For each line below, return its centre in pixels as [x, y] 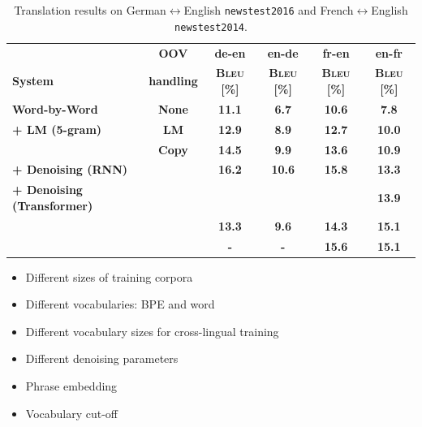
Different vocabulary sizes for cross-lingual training [152, 331]
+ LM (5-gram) [57, 129]
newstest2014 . [211, 26]
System [33, 81]
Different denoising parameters [102, 358]
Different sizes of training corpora [109, 276]
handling [173, 81]
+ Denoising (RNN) [70, 169]
